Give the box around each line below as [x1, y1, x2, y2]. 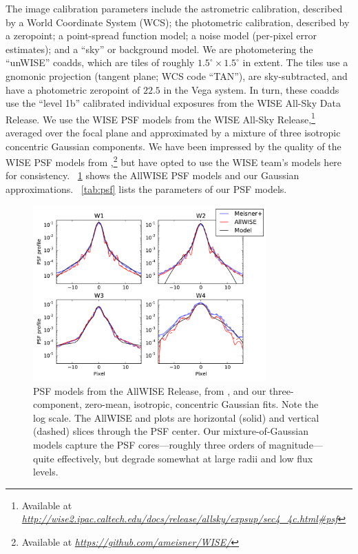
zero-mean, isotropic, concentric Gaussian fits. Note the [85, 397, 319, 411]
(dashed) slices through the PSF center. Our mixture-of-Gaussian [33, 424, 309, 438]
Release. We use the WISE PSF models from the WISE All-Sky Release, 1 [6, 110, 315, 126]
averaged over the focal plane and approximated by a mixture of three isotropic [6, 125, 341, 139]
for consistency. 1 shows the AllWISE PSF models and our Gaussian [6, 168, 299, 183]
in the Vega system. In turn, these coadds [163, 82, 339, 96]
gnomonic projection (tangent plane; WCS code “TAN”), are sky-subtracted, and [6, 68, 348, 83]
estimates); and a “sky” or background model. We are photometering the [6, 41, 313, 56]
